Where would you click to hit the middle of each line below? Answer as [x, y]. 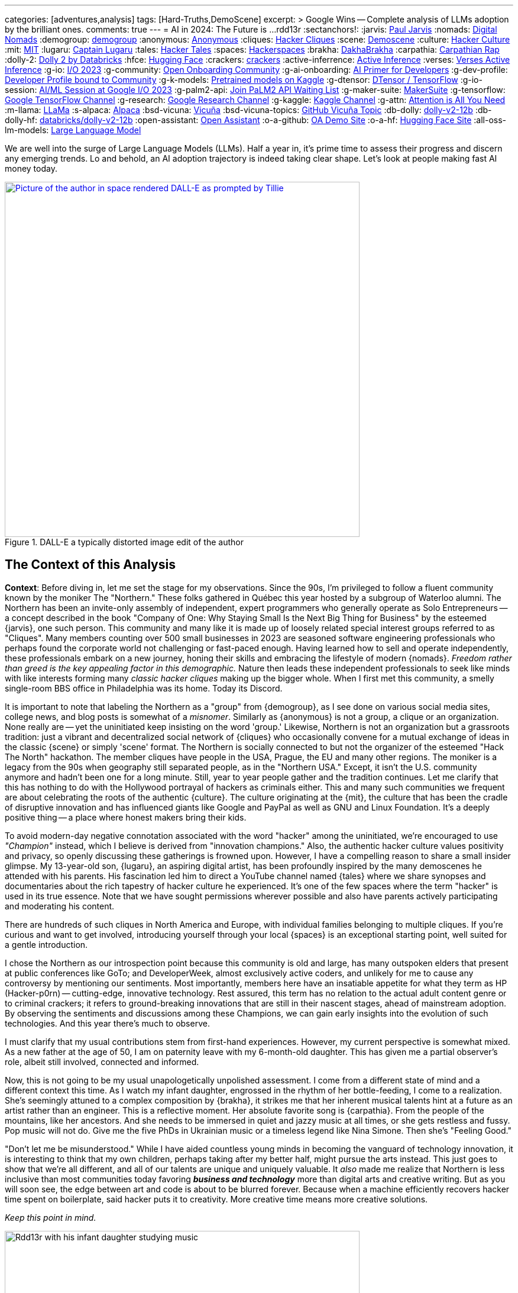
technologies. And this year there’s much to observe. [107, 1023]
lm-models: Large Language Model [73, 130]
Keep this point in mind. [51, 1217]
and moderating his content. [60, 906]
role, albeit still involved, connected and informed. [102, 1062]
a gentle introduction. [46, 944]
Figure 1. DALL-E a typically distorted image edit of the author [124, 542]
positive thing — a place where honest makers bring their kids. [126, 817]
